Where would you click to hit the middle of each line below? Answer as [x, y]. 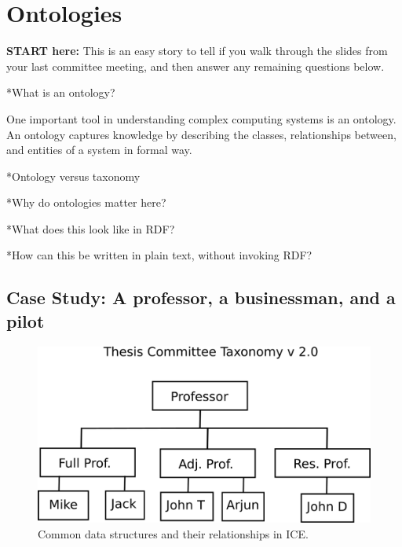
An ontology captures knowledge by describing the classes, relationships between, [201, 134]
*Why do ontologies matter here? [86, 202]
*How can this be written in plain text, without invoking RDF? [159, 255]
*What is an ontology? [61, 92]
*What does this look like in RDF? [91, 228]
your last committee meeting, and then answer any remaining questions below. [196, 66]
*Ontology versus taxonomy [73, 176]
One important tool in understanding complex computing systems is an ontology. [201, 118]
